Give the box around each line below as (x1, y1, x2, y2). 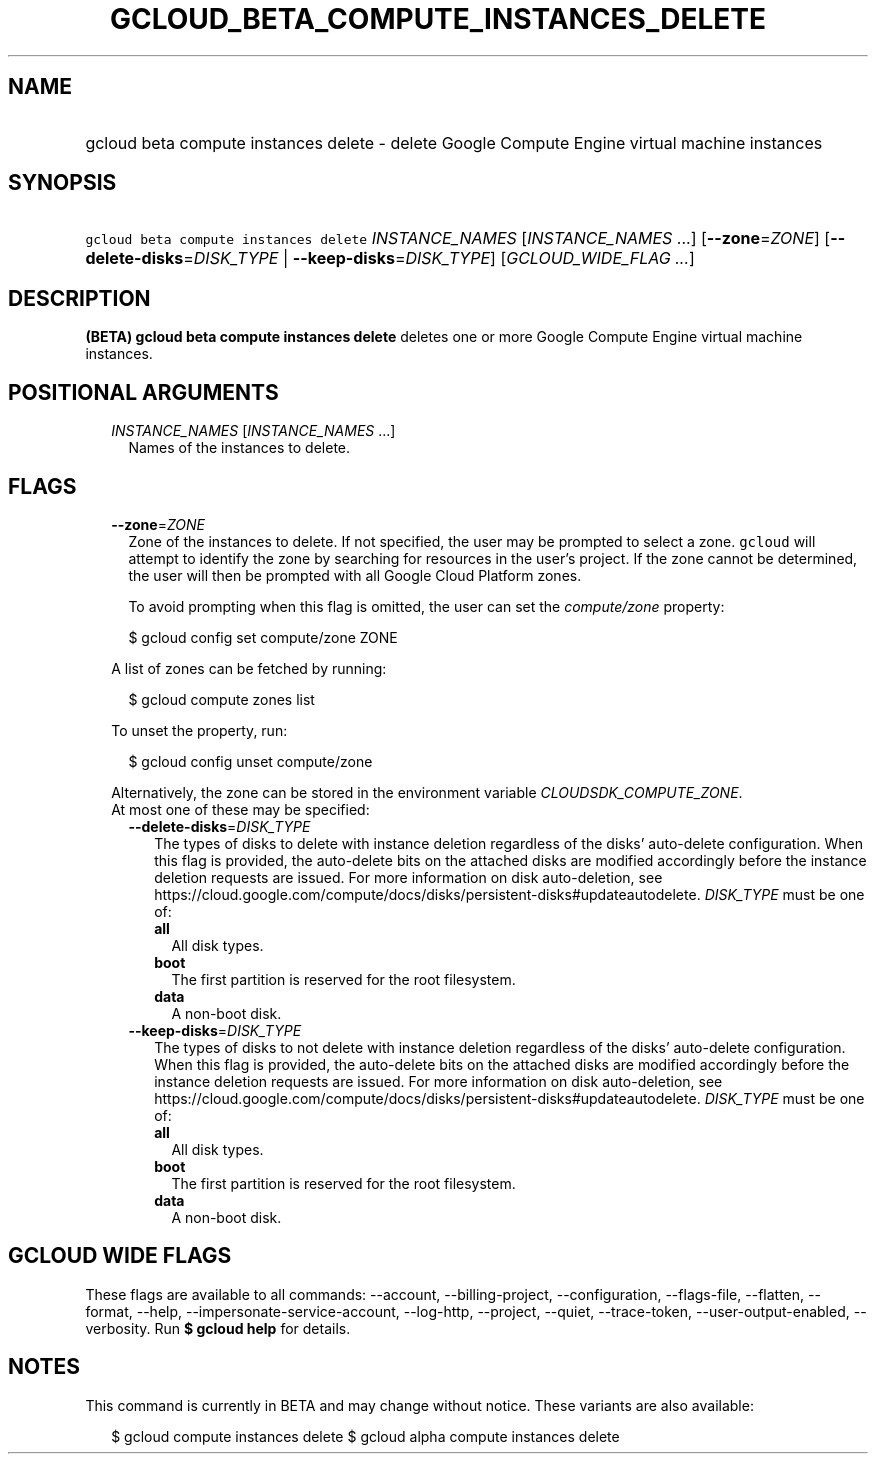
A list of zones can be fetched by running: (111, 659, 387, 677)
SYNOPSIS (8, 170, 117, 196)
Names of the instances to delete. (128, 439, 351, 457)
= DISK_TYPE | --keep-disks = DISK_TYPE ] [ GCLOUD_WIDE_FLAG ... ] (183, 248, 695, 269)
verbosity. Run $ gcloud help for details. (85, 1319, 351, 1337)
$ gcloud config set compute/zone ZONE (128, 628, 398, 646)
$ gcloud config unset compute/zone (128, 752, 373, 770)
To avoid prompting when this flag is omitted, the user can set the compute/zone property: (128, 597, 725, 615)
